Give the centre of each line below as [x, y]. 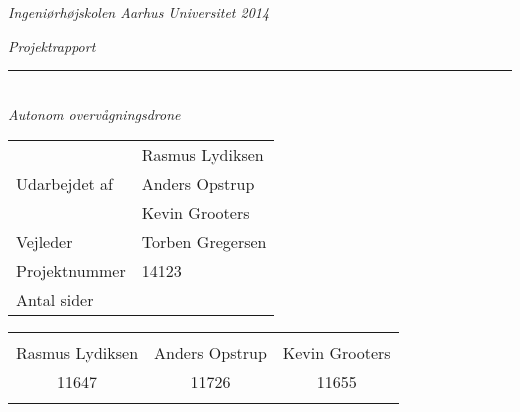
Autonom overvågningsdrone [94, 113]
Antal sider [55, 300]
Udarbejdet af [64, 184]
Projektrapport [52, 45]
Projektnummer [71, 271]
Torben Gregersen [204, 242]
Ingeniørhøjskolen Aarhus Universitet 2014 [139, 12]
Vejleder [44, 242]
